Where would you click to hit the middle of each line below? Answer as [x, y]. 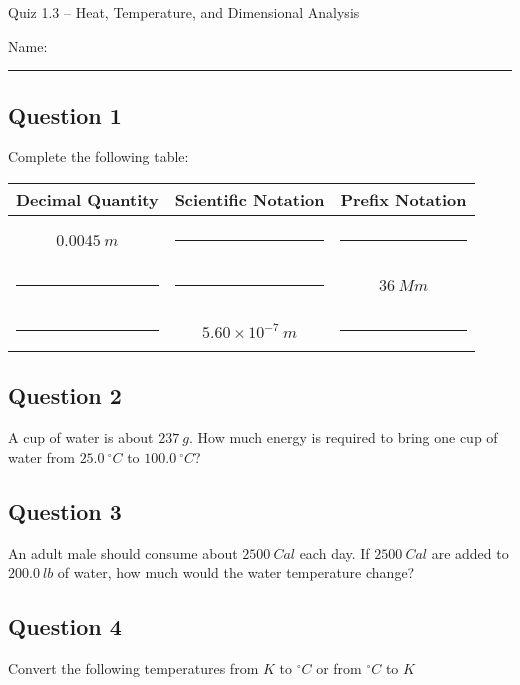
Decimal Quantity [87, 199]
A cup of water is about [81, 437]
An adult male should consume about [123, 552]
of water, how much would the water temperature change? [236, 572]
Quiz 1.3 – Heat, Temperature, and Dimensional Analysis [184, 12]
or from [339, 667]
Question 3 [65, 510]
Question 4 [65, 626]
